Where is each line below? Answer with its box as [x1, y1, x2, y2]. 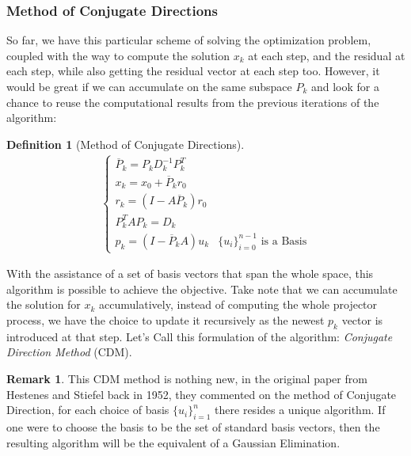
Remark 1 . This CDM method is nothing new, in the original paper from [6, 370, 367, 386]
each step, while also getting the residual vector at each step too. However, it [6, 63, 380, 79]
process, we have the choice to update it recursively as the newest [6, 311, 325, 328]
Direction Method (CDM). [6, 344, 132, 360]
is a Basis [261, 235, 307, 247]
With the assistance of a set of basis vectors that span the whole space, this [6, 265, 374, 282]
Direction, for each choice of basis [6, 401, 169, 418]
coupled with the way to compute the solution [6, 47, 230, 63]
